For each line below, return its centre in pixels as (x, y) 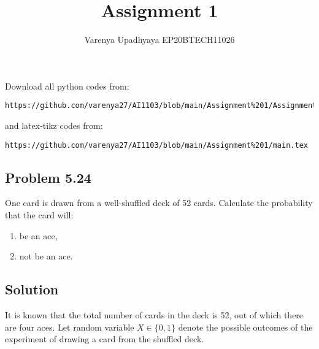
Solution (32, 289)
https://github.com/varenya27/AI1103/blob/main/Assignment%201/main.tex (156, 145)
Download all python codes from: (67, 86)
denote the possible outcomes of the (245, 327)
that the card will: (39, 215)
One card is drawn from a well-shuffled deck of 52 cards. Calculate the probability (159, 203)
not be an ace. (46, 256)
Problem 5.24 (48, 177)
